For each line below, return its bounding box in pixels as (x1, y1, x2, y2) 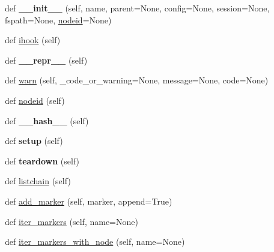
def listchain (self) (5, 175, 71, 187)
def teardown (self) (5, 154, 80, 167)
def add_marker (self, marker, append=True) (5, 194, 172, 207)
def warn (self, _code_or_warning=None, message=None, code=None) (5, 74, 269, 86)
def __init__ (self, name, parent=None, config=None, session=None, (5, 2, 270, 14)
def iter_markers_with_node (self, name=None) (5, 235, 185, 248)
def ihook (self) (5, 34, 61, 46)
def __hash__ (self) (5, 114, 89, 127)
